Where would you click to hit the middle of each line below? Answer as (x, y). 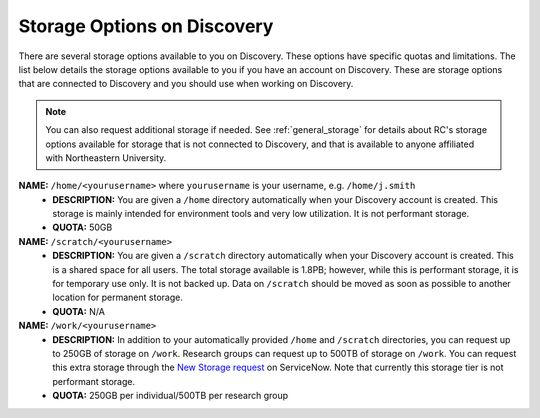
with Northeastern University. (106, 157)
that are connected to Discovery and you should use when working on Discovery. (186, 84)
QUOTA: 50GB (82, 227)
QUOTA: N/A (78, 311)
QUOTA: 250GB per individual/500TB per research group (170, 396)
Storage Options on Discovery (146, 26)
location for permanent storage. (118, 297)
